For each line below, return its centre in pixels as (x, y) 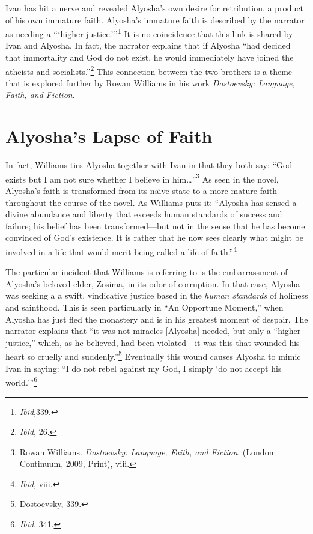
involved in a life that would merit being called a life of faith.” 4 (121, 251)
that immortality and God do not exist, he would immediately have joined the (150, 57)
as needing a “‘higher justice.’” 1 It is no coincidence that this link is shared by (149, 33)
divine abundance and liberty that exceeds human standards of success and (144, 214)
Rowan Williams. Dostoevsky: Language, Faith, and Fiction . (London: (148, 451)
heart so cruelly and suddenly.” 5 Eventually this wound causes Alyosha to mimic (153, 356)
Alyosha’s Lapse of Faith (109, 136)
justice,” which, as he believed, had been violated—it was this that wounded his (153, 342)
